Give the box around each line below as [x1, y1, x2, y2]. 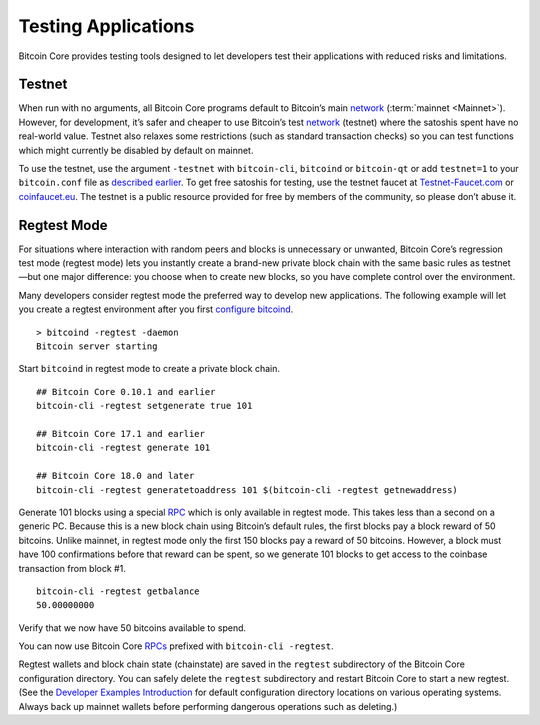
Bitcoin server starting [36, 341, 158, 352]
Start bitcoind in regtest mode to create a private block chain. [18, 363, 280, 375]
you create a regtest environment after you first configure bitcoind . [18, 303, 294, 315]
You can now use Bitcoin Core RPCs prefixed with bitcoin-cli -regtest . [18, 640, 334, 652]
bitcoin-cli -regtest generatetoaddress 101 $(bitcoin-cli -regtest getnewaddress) [36, 484, 459, 495]
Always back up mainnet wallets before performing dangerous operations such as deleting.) [18, 700, 398, 712]
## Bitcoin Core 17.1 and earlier [36, 428, 205, 439]
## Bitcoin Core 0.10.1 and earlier [36, 386, 216, 397]
